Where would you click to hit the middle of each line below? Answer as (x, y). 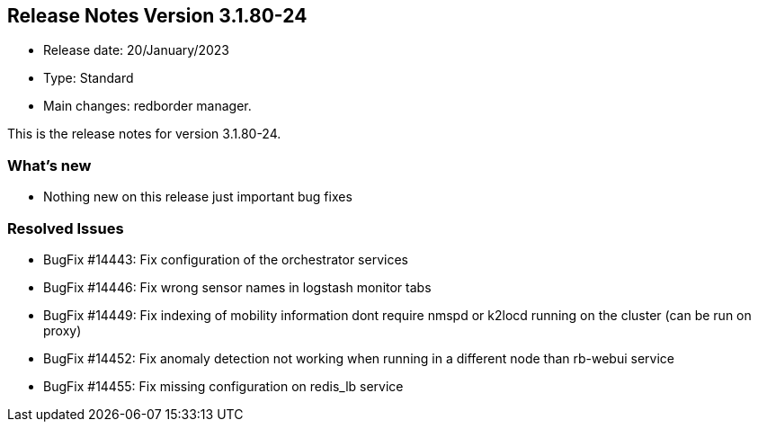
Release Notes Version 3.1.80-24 (157, 16)
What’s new (49, 165)
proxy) (62, 330)
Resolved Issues (66, 228)
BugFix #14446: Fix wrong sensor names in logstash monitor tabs (237, 287)
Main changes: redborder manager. (147, 106)
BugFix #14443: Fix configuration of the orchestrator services (226, 259)
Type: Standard (89, 78)
